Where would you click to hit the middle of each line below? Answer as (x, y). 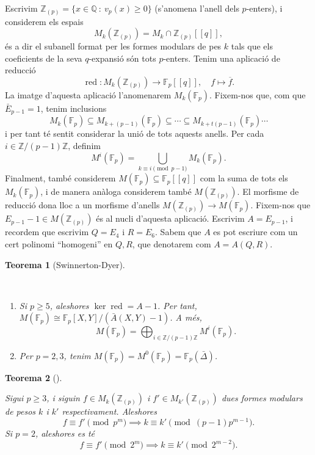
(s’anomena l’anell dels (197, 8)
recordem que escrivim (47, 232)
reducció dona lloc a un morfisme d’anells (82, 205)
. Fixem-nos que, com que (258, 94)
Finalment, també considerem (60, 178)
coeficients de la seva (44, 58)
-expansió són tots (122, 58)
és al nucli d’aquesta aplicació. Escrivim (170, 218)
